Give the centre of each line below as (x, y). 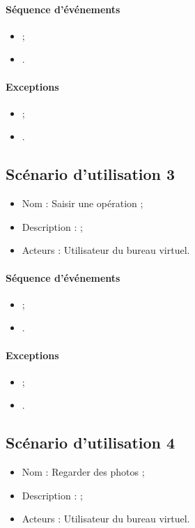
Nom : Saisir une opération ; (83, 203)
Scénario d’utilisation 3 (91, 174)
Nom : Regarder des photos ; (83, 472)
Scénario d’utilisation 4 (91, 443)
